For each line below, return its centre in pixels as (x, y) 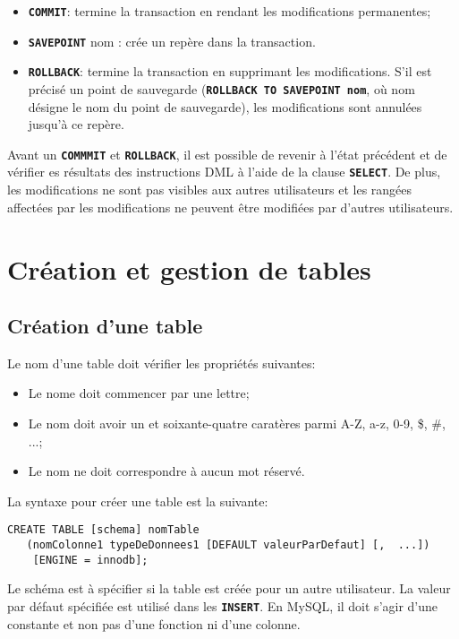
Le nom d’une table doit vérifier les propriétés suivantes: (161, 363)
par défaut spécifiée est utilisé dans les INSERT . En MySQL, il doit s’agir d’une (223, 606)
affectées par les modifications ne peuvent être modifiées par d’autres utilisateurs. (230, 207)
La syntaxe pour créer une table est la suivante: (138, 501)
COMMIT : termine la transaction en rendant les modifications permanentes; (229, 11)
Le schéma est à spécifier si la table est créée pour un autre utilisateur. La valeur (229, 588)
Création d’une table (105, 326)
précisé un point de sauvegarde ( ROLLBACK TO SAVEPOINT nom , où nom (221, 88)
